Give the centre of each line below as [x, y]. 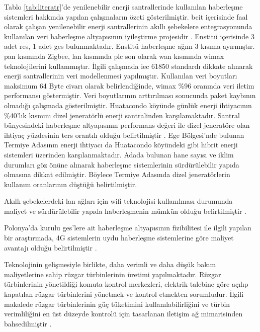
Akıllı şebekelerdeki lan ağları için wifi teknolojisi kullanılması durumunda [118, 201]
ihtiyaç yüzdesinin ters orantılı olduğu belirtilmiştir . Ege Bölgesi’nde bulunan [124, 135]
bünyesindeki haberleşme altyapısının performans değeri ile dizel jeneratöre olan [127, 125]
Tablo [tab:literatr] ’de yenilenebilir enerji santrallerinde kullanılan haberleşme [123, 7]
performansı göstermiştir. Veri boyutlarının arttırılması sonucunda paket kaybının [130, 95]
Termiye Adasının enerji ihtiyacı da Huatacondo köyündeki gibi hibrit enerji [121, 145]
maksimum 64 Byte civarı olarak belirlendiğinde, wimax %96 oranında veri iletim [129, 85]
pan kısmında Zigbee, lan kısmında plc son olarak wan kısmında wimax [114, 56]
